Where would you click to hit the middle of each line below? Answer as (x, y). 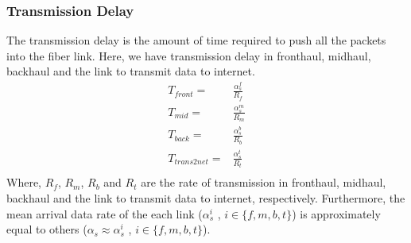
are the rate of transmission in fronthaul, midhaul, (264, 182)
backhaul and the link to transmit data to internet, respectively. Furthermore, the (206, 197)
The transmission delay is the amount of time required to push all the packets (196, 40)
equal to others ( (47, 229)
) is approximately (336, 213)
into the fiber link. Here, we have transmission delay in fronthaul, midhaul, (189, 55)
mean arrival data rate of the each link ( (105, 213)
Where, (24, 182)
